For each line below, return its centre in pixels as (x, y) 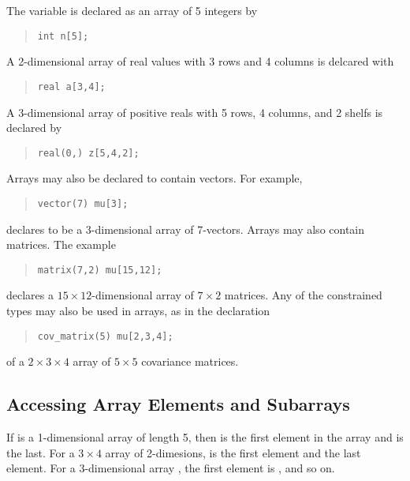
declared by (34, 128)
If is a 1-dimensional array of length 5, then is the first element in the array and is (205, 437)
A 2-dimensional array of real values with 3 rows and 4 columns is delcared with (200, 61)
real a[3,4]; (71, 86)
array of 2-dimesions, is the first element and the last (233, 452)
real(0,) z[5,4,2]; (88, 153)
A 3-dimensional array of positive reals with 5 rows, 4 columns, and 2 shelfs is (195, 112)
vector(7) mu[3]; (83, 203)
